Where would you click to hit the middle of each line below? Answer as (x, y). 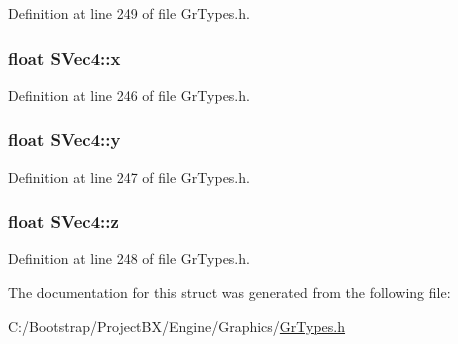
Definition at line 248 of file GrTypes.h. (129, 258)
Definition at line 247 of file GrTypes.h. (129, 176)
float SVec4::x (64, 57)
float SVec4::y (64, 139)
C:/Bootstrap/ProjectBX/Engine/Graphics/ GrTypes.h (177, 325)
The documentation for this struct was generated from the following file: (229, 292)
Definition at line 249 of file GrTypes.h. (129, 13)
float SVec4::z (63, 221)
